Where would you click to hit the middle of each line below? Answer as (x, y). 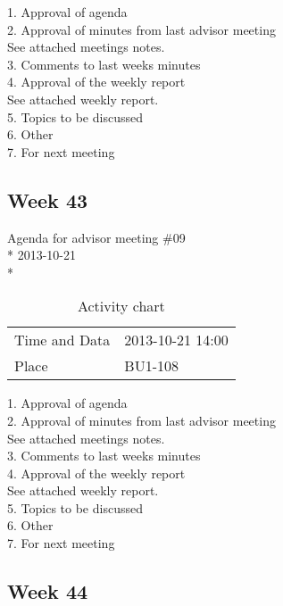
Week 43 (48, 199)
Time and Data (62, 340)
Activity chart (121, 306)
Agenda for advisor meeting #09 (96, 237)
